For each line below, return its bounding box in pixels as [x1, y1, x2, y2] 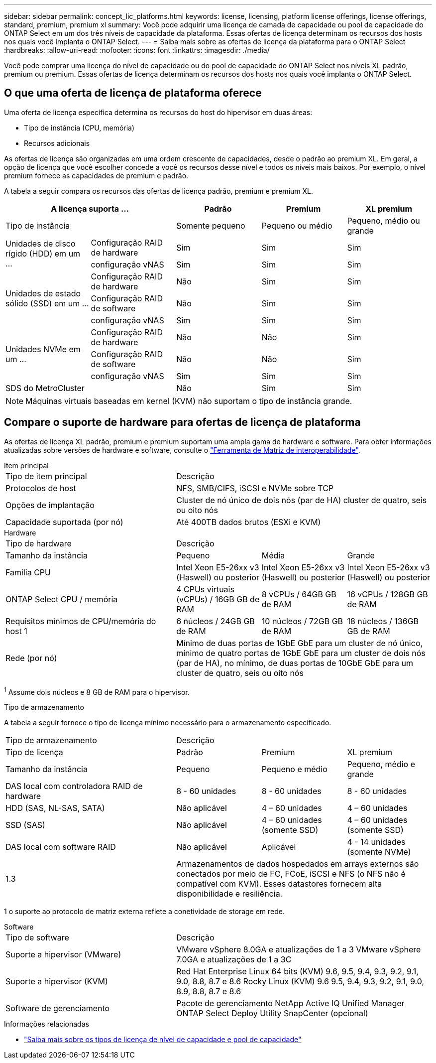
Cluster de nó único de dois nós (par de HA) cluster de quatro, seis [176, 495, 427, 505]
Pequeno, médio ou [347, 215, 420, 226]
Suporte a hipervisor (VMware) [5, 949, 121, 960]
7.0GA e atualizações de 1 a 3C [176, 954, 292, 965]
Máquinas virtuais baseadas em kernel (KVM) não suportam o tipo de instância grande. [25, 396, 352, 406]
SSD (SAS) [5, 820, 45, 830]
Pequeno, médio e [347, 759, 416, 770]
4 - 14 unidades [347, 837, 406, 847]
